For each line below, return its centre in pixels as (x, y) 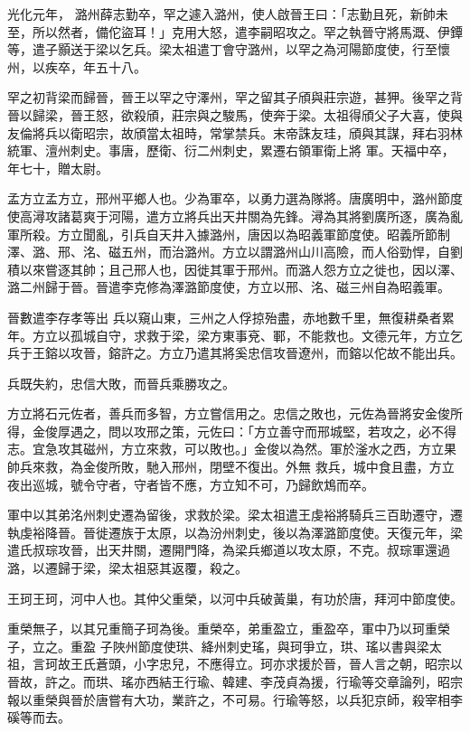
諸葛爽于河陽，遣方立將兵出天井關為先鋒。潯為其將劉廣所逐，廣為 (254, 216)
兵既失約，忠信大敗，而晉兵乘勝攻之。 (121, 383)
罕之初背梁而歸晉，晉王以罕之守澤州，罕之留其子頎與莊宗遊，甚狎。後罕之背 (235, 97)
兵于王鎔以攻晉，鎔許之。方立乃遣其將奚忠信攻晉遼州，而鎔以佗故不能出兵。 (235, 353)
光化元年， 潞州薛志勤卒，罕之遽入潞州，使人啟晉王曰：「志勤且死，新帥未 (228, 14)
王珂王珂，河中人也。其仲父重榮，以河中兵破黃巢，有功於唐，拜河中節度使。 (235, 598)
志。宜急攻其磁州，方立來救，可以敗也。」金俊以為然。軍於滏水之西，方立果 (232, 449)
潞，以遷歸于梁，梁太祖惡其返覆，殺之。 (127, 568)
